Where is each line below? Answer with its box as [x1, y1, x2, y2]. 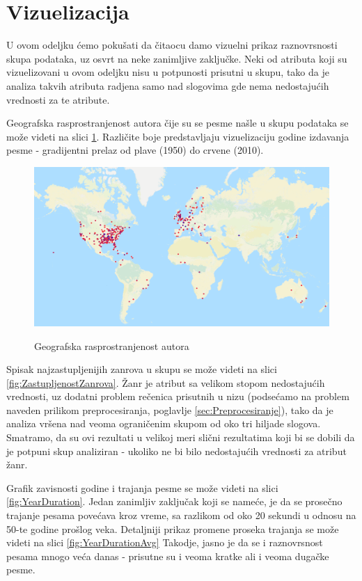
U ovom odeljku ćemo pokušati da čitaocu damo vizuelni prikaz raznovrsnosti [6, 38, 338, 52]
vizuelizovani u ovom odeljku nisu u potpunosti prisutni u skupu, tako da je [6, 65, 329, 79]
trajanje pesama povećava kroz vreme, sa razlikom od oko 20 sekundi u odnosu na [6, 508, 356, 523]
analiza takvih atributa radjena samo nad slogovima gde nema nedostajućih [6, 78, 329, 93]
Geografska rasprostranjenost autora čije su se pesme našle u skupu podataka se [6, 116, 349, 130]
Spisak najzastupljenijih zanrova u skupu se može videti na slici [6, 362, 277, 376]
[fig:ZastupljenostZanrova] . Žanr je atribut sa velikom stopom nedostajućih [6, 375, 325, 390]
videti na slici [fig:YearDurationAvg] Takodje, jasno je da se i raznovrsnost [6, 535, 323, 550]
